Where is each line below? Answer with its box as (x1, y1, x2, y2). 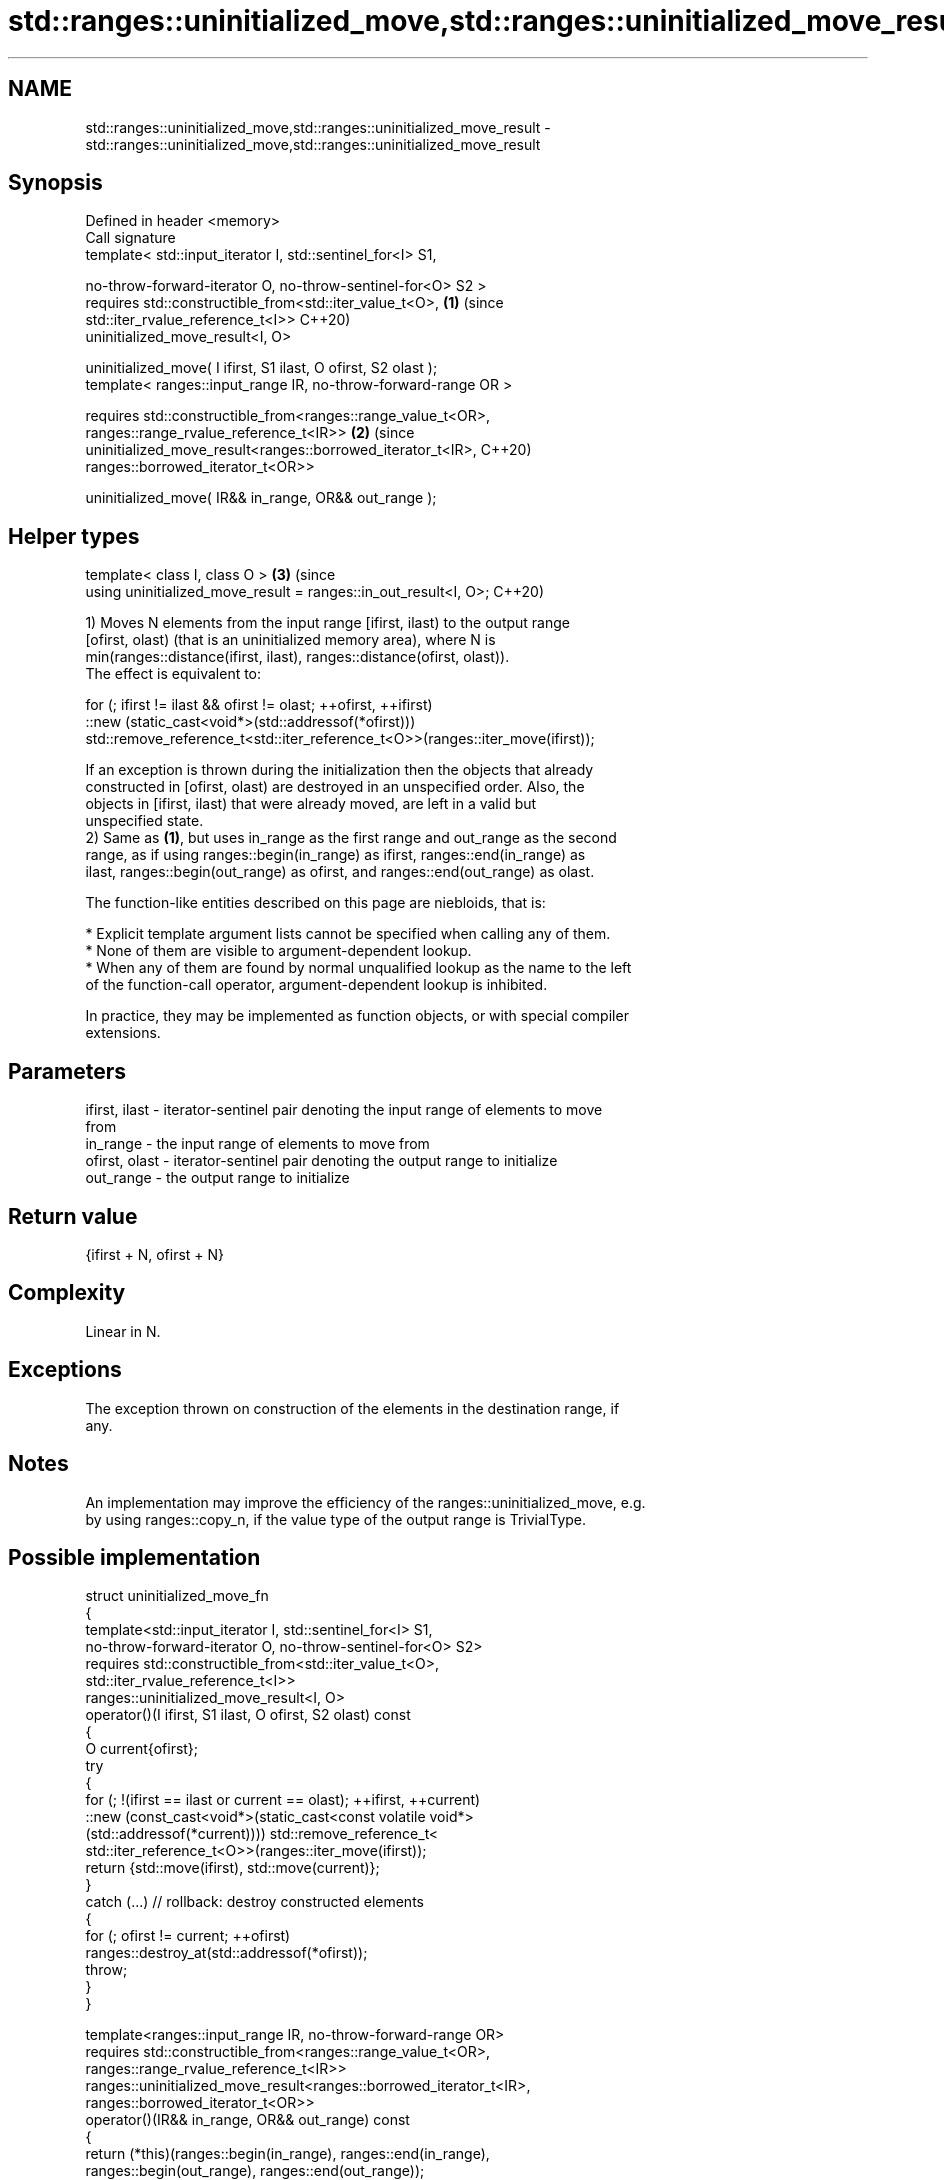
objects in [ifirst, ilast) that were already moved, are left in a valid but (85, 795, 537, 813)
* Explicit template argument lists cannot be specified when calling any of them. (85, 925, 611, 943)
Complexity (8, 1280, 126, 1306)
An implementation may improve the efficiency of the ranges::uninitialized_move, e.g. (85, 1493, 646, 1511)
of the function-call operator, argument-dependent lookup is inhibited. (85, 976, 548, 994)
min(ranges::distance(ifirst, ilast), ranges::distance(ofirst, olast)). (85, 648, 510, 666)
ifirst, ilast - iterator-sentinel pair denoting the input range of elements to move (85, 1101, 603, 1119)
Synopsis (8, 170, 103, 196)
